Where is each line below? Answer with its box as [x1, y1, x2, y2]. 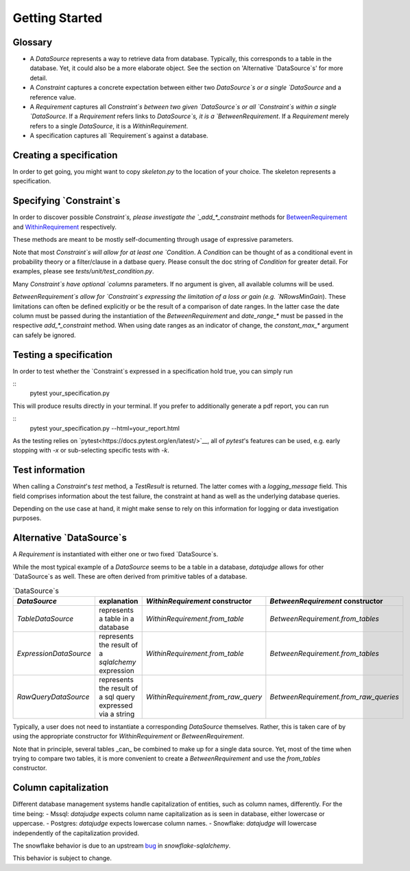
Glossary [12, 36, 53, 48]
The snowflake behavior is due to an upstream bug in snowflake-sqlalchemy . [12, 841, 231, 850]
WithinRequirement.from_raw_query [145, 692, 263, 701]
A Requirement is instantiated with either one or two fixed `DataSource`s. [12, 550, 219, 558]
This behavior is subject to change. [12, 854, 112, 862]
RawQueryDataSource [16, 692, 90, 701]
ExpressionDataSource [16, 648, 92, 658]
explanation [98, 596, 138, 606]
